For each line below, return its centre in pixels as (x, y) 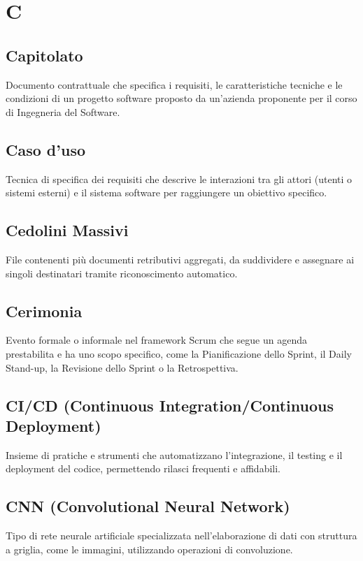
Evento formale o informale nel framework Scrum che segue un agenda (156, 340)
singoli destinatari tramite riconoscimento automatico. (122, 273)
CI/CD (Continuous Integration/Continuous (170, 405)
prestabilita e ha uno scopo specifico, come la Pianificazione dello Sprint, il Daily (179, 353)
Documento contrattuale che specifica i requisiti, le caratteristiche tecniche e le (174, 84)
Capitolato (44, 55)
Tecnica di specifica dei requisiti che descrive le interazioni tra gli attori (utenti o (179, 178)
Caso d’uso (45, 149)
